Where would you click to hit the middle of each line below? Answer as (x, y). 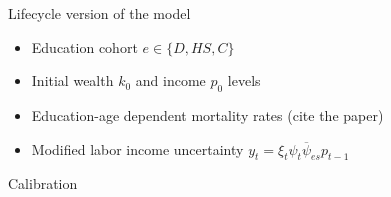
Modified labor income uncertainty (137, 148)
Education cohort (84, 46)
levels (244, 80)
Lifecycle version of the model (99, 13)
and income (170, 80)
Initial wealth (72, 80)
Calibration (43, 183)
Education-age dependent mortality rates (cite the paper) (207, 114)
